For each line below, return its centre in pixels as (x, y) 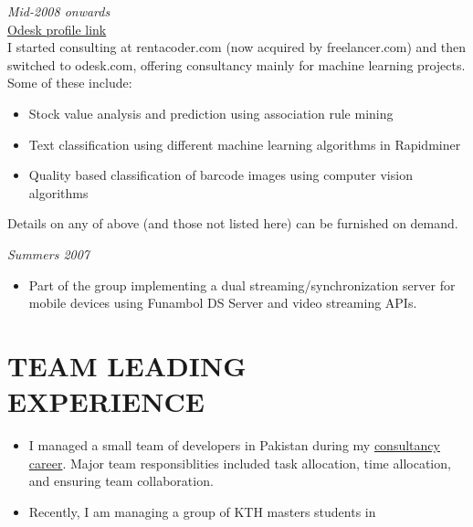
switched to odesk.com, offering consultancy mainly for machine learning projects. (236, 64)
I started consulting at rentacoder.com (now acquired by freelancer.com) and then (237, 47)
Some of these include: (70, 83)
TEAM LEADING (127, 365)
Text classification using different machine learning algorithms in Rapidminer (245, 144)
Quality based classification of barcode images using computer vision (221, 175)
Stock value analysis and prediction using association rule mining (211, 113)
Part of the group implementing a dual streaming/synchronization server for (242, 285)
